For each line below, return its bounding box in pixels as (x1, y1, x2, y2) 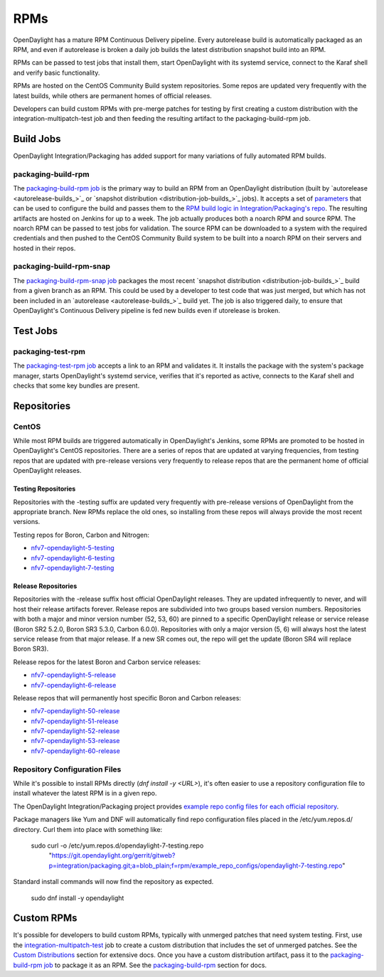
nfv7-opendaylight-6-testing (31, 553, 115, 562)
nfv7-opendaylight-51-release (31, 717, 119, 725)
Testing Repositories (13, 484, 76, 493)
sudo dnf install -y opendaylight (31, 893, 124, 902)
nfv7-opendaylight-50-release (31, 707, 120, 715)
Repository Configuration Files (13, 764, 122, 774)
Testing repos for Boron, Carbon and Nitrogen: (13, 530, 149, 539)
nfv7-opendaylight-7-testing (31, 563, 114, 572)
